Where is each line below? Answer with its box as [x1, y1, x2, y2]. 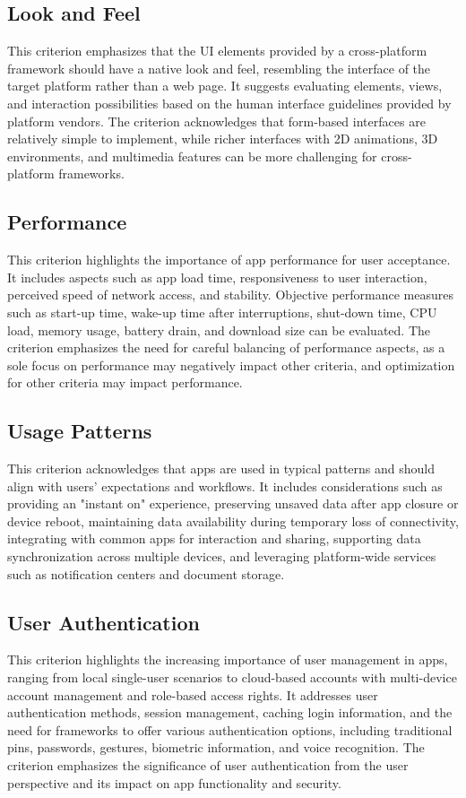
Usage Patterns [7, 417, 152, 445]
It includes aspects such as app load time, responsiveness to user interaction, [7, 267, 427, 286]
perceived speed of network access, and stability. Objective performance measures [7, 285, 454, 304]
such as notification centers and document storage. [7, 564, 285, 583]
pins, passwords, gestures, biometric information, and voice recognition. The [7, 738, 425, 757]
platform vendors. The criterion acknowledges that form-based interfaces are [7, 111, 426, 130]
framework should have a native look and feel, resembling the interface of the [7, 58, 431, 77]
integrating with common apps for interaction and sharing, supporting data [7, 529, 421, 548]
